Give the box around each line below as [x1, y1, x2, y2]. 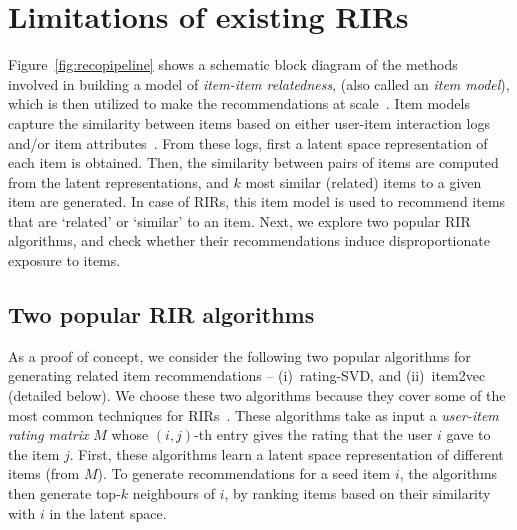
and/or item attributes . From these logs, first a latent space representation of [8, 132, 488, 153]
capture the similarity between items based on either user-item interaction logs [8, 112, 490, 133]
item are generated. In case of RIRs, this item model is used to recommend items [8, 191, 506, 212]
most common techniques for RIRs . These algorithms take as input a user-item [8, 404, 499, 425]
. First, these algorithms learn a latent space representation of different [69, 443, 504, 464]
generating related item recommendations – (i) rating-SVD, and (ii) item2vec [8, 365, 486, 386]
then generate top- [8, 483, 121, 504]
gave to [446, 424, 491, 445]
